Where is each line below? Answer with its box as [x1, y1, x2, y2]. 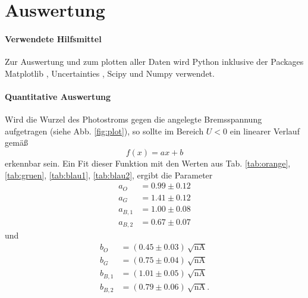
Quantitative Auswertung [5, 90, 111, 102]
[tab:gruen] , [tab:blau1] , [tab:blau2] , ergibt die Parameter [5, 168, 213, 181]
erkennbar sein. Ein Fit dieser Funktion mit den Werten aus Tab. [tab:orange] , [5, 156, 291, 169]
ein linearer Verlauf [230, 124, 300, 137]
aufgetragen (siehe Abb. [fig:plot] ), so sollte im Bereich [5, 124, 204, 137]
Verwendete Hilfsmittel [5, 32, 102, 45]
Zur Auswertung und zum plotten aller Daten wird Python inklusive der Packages [5, 55, 304, 68]
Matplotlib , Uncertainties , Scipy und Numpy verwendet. [5, 67, 215, 79]
